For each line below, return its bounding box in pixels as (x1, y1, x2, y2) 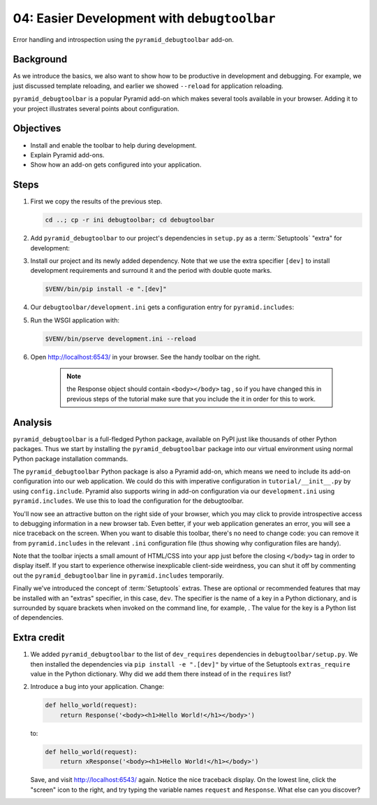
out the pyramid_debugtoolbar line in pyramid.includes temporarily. (13, 571, 224, 580)
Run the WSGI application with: (30, 315, 120, 325)
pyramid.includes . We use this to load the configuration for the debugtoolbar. (13, 497, 244, 505)
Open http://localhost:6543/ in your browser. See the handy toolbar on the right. (30, 352, 261, 361)
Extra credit (13, 632, 65, 643)
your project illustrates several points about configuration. (13, 104, 179, 113)
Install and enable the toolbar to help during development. (30, 141, 197, 150)
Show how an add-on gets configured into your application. (30, 161, 202, 169)
